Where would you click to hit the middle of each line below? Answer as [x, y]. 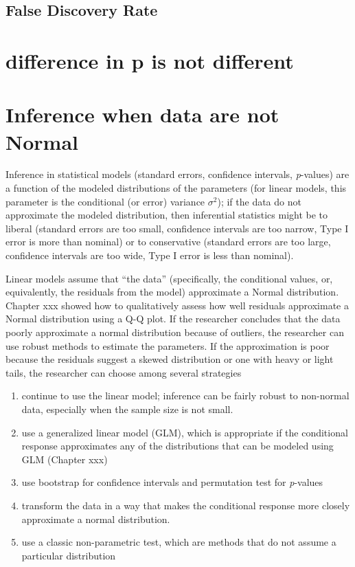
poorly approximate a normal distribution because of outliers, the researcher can [175, 332]
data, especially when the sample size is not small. [127, 409]
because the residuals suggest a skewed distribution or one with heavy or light [170, 359]
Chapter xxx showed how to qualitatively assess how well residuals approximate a [177, 305]
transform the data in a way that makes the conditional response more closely [186, 505]
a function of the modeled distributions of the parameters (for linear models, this [176, 188]
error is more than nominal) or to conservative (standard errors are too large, [168, 242]
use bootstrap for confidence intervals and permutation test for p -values [172, 482]
